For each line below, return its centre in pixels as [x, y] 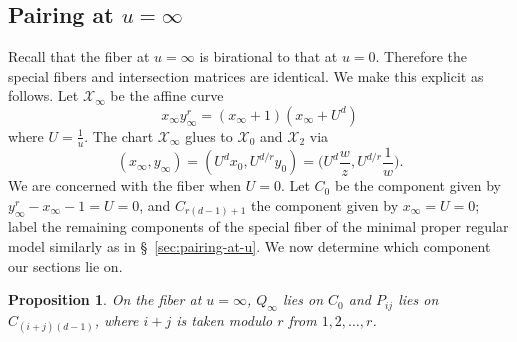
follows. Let [43, 95]
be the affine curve [167, 95]
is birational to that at [268, 56]
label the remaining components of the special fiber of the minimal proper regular [258, 226]
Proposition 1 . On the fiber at [105, 299]
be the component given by [418, 185]
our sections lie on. [65, 265]
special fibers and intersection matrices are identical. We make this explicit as [246, 75]
